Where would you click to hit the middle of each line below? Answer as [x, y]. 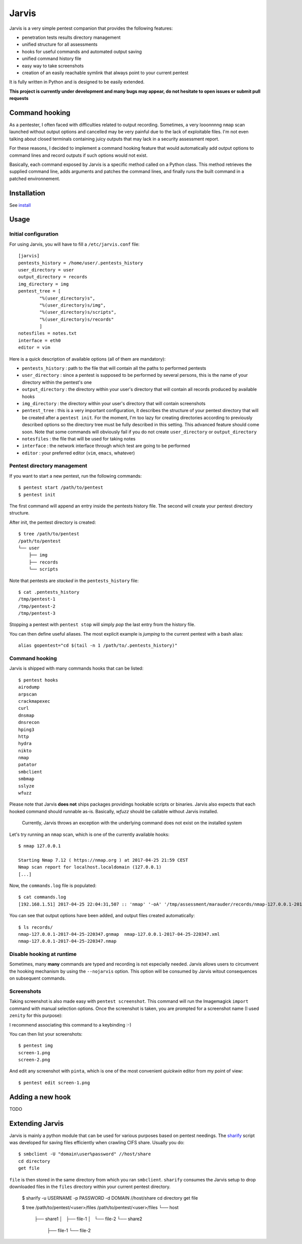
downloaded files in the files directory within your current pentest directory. [90, 1187]
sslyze [26, 786]
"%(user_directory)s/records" [77, 319]
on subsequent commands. [38, 978]
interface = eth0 [40, 340]
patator [28, 765]
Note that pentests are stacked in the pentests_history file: [74, 581]
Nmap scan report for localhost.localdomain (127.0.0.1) [90, 867]
